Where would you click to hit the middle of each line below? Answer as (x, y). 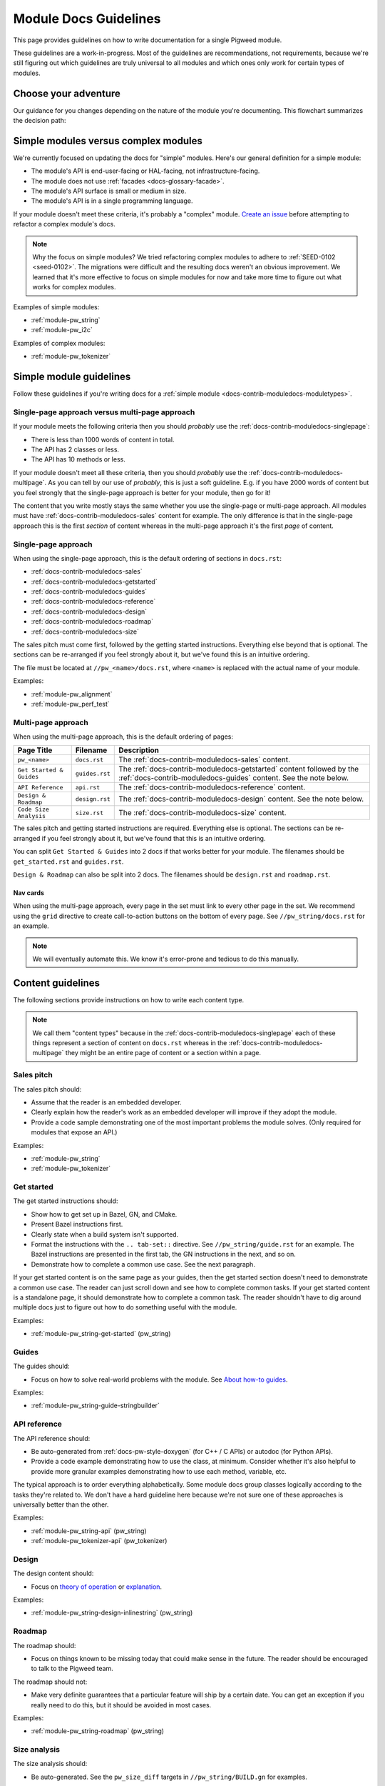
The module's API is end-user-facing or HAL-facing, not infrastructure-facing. (145, 171)
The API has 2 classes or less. (75, 449)
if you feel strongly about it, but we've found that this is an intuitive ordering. (154, 838)
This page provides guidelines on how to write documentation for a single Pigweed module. (148, 40)
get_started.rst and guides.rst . (68, 862)
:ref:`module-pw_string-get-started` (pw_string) (101, 1334)
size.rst (89, 813)
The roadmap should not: (50, 1682)
